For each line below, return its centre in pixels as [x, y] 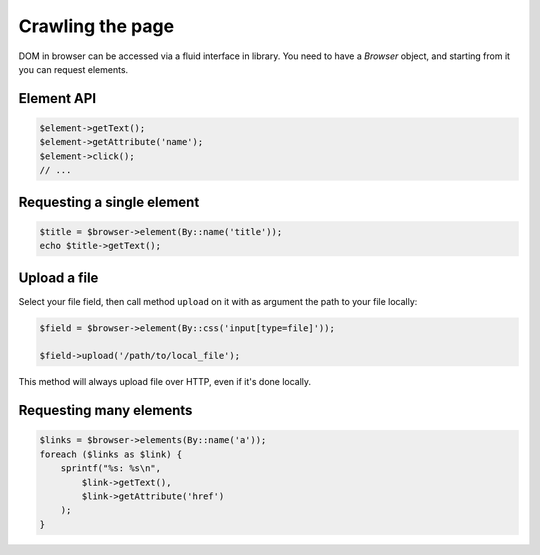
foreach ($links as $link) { [111, 454]
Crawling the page [96, 26]
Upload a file [58, 277]
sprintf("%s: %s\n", [111, 468]
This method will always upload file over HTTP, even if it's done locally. [165, 382]
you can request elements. [73, 69]
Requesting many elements [105, 410]
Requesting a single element [109, 201]
